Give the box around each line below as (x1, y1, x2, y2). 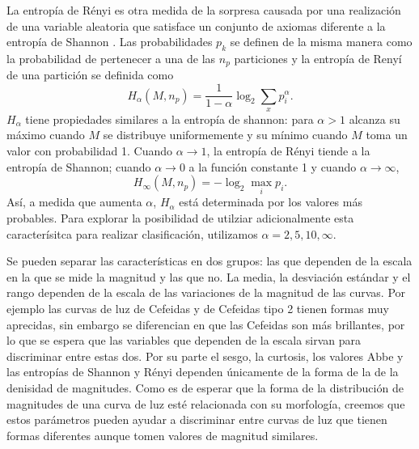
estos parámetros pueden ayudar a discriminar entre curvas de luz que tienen (6, 411, 387, 428)
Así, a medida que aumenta (6, 193, 142, 210)
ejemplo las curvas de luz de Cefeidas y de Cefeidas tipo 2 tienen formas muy (6, 300, 389, 317)
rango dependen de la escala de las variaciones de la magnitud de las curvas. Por (6, 284, 406, 301)
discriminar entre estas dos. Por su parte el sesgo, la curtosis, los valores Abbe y (6, 347, 404, 364)
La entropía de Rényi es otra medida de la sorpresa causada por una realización (6, 2, 401, 18)
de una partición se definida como (6, 66, 174, 83)
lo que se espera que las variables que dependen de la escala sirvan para (6, 332, 362, 349)
